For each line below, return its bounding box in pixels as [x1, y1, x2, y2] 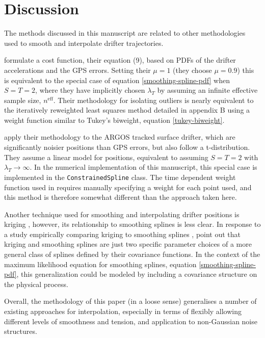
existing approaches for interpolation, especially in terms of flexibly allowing [4, 306, 242, 317]
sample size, [4, 94, 41, 105]
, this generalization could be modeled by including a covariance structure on [16, 269, 257, 279]
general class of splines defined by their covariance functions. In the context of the [4, 249, 260, 259]
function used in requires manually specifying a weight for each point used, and [4, 181, 252, 192]
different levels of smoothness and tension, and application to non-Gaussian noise [4, 316, 257, 326]
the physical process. [4, 278, 68, 289]
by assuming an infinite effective [157, 85, 258, 95]
